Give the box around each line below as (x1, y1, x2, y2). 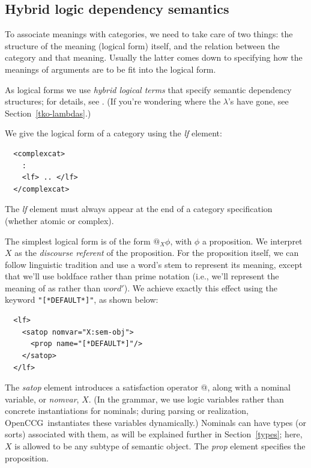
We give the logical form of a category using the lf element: (5, 127, 222, 139)
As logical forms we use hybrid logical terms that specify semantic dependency (5, 83, 292, 96)
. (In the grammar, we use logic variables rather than (88, 392, 284, 405)
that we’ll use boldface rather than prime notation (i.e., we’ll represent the (5, 270, 279, 282)
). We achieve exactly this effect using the (124, 281, 277, 294)
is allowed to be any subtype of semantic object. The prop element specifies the (14, 440, 306, 452)
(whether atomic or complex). (5, 214, 114, 226)
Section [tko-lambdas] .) (5, 106, 91, 119)
